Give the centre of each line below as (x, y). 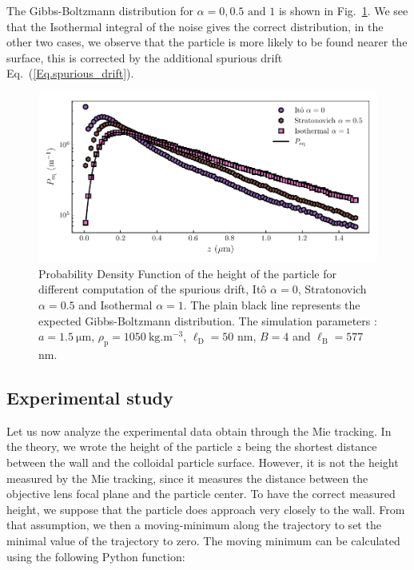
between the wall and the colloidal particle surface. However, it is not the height (203, 462)
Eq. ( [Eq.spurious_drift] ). (70, 73)
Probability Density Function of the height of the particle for (188, 273)
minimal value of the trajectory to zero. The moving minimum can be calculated (203, 540)
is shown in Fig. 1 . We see (343, 10)
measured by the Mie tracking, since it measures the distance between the (187, 478)
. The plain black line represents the (272, 304)
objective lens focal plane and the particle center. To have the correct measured (201, 494)
